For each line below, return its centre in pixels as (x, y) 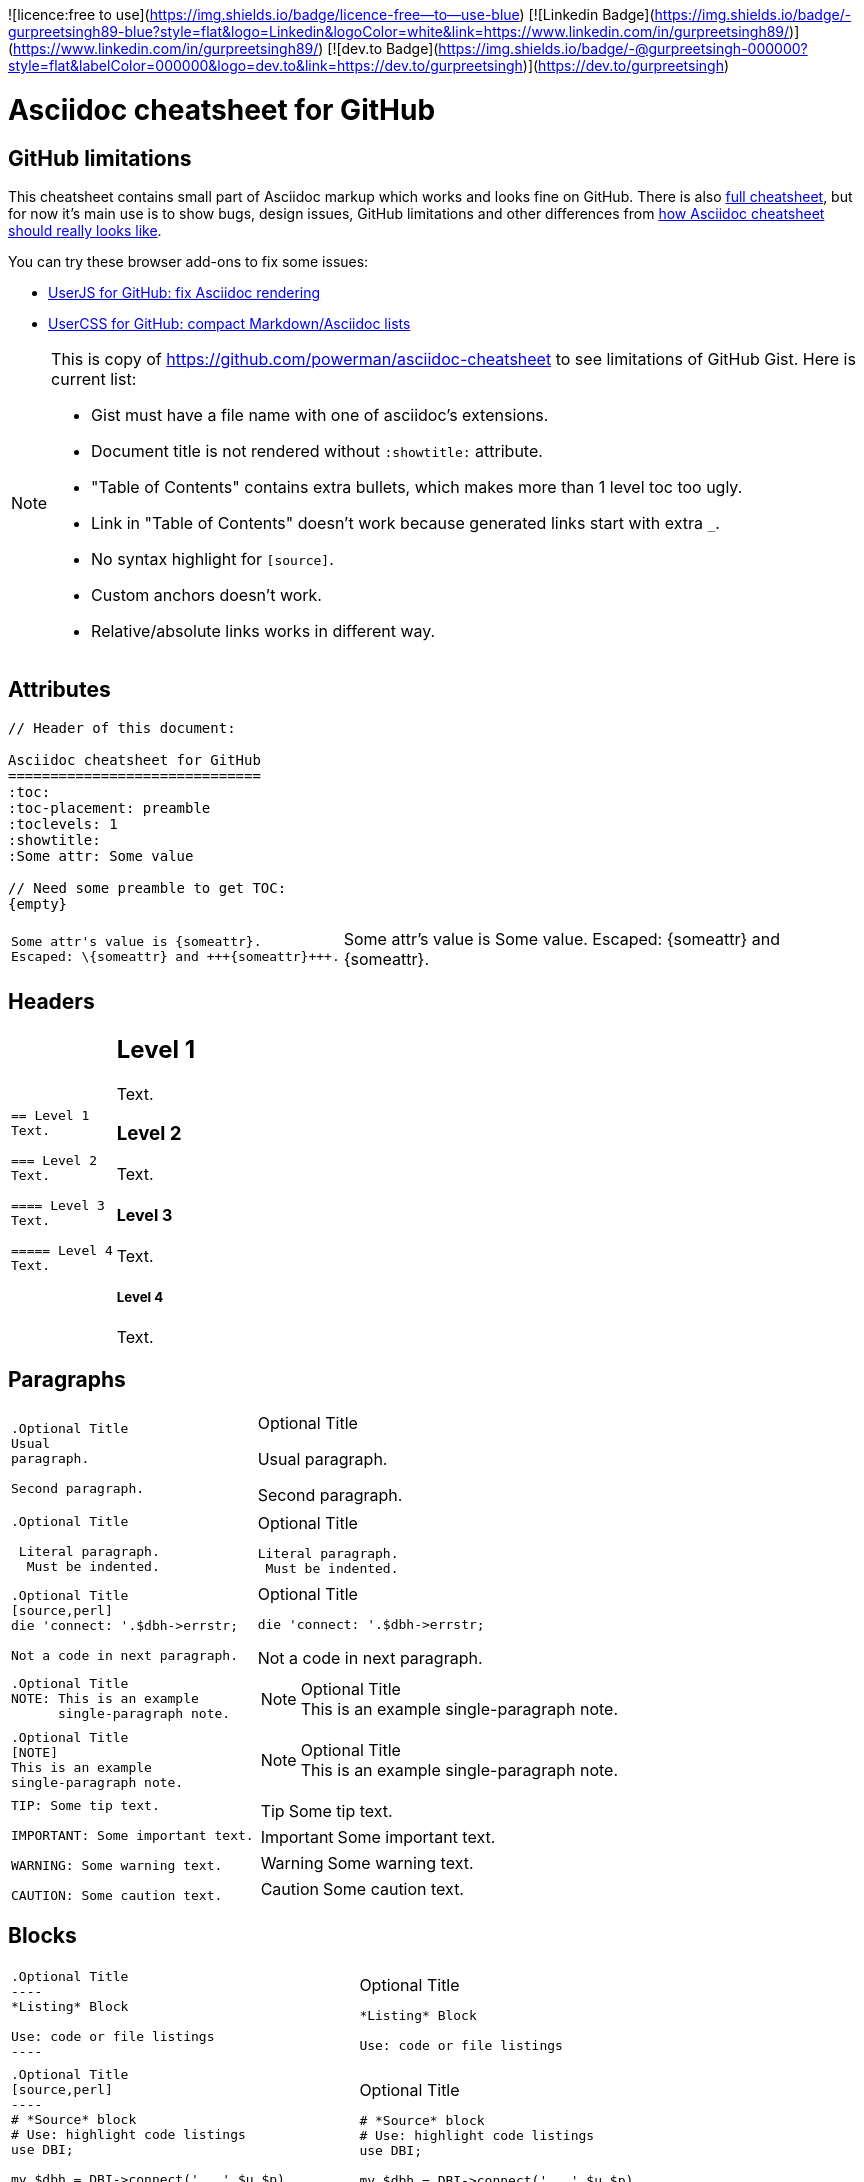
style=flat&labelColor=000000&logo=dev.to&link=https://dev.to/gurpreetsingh (265, 65)
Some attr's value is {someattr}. (136, 941)
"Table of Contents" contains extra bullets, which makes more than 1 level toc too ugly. (417, 486)
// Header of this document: (122, 727)
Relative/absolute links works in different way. (263, 630)
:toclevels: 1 (63, 823)
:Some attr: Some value (101, 855)
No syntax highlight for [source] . (212, 558)
